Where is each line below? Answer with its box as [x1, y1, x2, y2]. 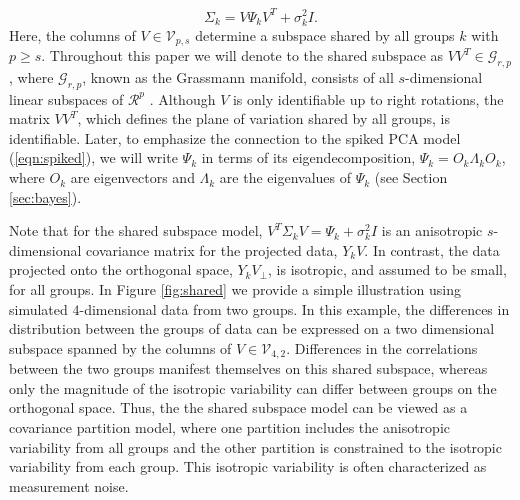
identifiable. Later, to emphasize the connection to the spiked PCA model [9, 127, 461, 148]
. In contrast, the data [364, 239, 500, 260]
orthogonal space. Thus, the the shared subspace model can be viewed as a [9, 397, 468, 418]
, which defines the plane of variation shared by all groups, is [77, 108, 451, 129]
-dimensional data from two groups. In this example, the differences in [79, 298, 510, 319]
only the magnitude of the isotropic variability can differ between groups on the [9, 377, 497, 398]
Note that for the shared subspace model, [9, 220, 263, 241]
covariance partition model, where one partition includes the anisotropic [9, 417, 450, 438]
